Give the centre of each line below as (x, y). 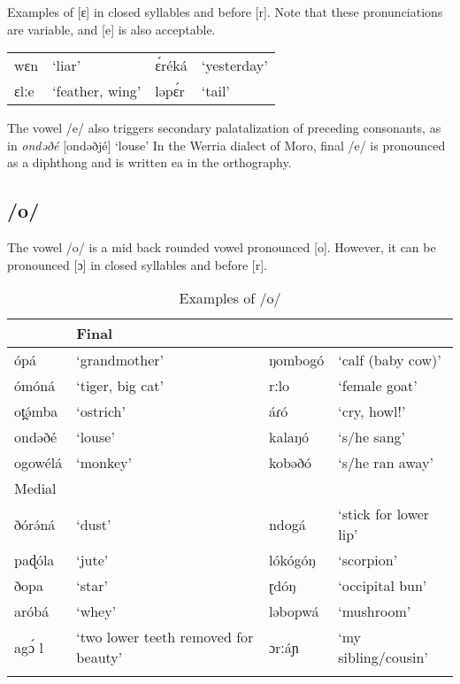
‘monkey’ (104, 463)
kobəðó (290, 463)
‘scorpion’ (368, 560)
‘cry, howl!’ (372, 411)
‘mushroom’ (375, 611)
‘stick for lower (384, 514)
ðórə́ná (35, 524)
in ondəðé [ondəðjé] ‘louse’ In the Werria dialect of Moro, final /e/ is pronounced (226, 145)
